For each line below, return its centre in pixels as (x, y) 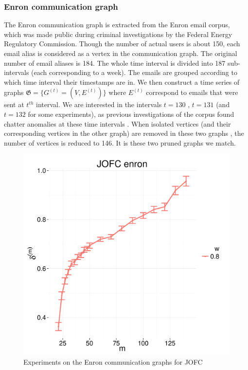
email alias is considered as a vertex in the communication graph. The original (121, 53)
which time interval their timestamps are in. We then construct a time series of (122, 82)
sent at (14, 104)
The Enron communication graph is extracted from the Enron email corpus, (117, 25)
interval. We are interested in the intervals (99, 104)
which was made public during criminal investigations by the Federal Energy (118, 34)
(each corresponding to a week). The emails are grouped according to (134, 72)
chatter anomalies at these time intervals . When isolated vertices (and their (117, 123)
